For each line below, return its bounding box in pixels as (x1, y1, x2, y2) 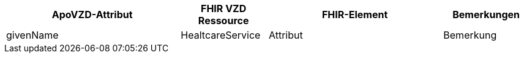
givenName (6, 29, 59, 41)
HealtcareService (181, 29, 261, 41)
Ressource (198, 14, 249, 27)
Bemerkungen (452, 8, 520, 21)
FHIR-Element (321, 8, 388, 21)
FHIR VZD (201, 2, 247, 14)
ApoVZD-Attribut (51, 8, 133, 21)
